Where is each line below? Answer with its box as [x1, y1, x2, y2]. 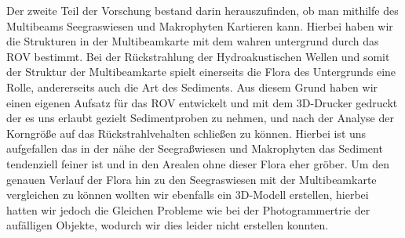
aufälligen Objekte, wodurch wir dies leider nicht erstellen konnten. [6, 217, 329, 233]
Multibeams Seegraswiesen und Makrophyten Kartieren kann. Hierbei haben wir [6, 17, 393, 34]
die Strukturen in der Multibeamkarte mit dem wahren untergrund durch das [6, 33, 379, 49]
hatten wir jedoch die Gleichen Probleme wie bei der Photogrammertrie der [6, 201, 370, 218]
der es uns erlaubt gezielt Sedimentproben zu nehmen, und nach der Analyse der [6, 110, 394, 126]
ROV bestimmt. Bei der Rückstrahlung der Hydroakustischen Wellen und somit [6, 48, 390, 64]
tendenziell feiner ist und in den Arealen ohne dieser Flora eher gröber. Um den [6, 155, 389, 171]
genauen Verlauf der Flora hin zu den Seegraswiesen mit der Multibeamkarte [6, 171, 377, 187]
